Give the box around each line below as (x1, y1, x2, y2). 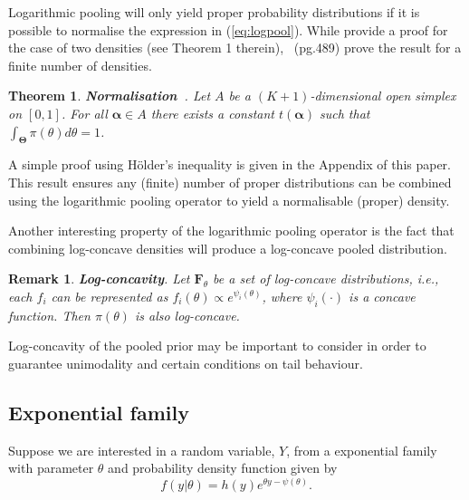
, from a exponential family (286, 440, 437, 459)
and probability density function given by (108, 458, 338, 477)
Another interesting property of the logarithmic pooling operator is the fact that (8, 221, 455, 240)
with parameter (8, 458, 94, 477)
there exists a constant (150, 103, 275, 122)
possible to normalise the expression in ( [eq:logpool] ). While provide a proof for (8, 20, 448, 39)
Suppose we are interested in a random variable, (8, 440, 275, 459)
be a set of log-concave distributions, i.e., (213, 269, 439, 288)
